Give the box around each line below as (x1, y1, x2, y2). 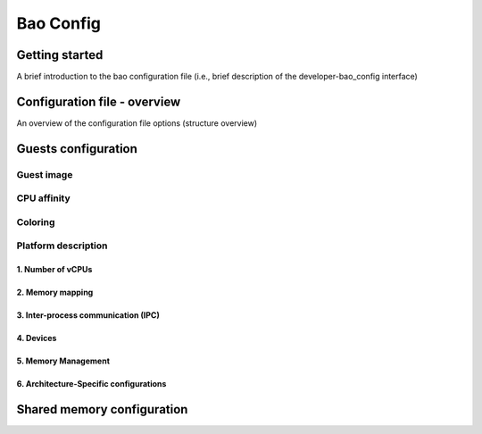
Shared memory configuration (16, 402, 188, 417)
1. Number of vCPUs (16, 264, 93, 275)
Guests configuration (16, 141, 138, 156)
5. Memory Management (16, 355, 111, 366)
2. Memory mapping (16, 287, 94, 298)
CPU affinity (16, 192, 71, 204)
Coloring (16, 215, 55, 228)
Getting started (16, 47, 104, 63)
